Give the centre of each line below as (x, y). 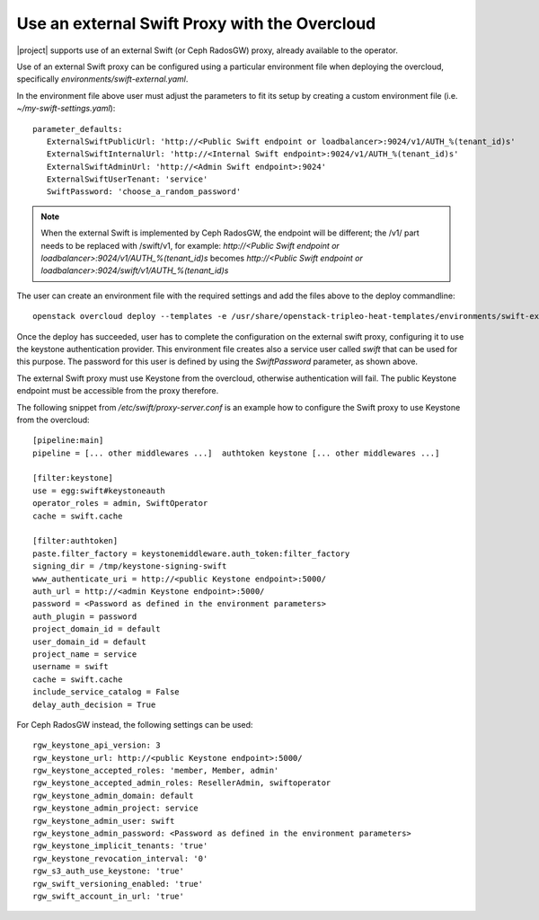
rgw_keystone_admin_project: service (116, 808)
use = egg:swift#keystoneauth (99, 491)
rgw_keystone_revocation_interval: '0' (120, 858)
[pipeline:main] (68, 441)
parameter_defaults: (78, 129)
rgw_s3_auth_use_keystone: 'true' (108, 871)
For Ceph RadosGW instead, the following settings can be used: (135, 724)
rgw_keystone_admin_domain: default (113, 796)
